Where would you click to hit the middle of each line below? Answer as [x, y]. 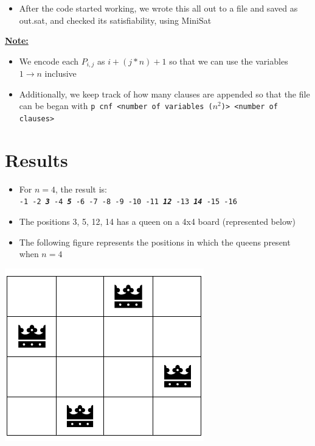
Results [36, 159]
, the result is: [81, 189]
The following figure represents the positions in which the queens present [155, 242]
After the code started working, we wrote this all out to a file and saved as [158, 8]
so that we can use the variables [229, 61]
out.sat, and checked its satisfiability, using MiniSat [115, 20]
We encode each [49, 61]
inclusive [61, 73]
